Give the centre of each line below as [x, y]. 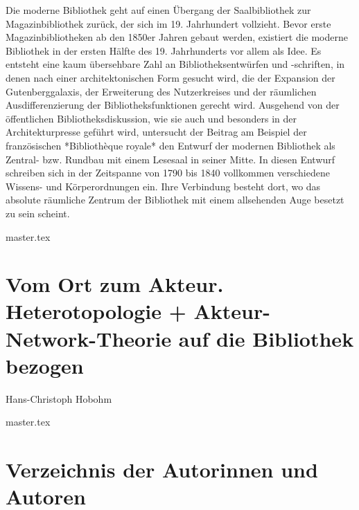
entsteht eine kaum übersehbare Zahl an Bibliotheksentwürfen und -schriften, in [175, 64]
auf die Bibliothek [266, 338]
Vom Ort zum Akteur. [115, 284]
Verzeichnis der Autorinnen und [162, 470]
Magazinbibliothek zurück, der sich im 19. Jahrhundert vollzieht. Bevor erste [168, 23]
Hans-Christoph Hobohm [59, 398]
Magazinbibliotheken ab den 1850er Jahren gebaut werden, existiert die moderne [177, 37]
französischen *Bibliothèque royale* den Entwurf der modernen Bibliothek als [170, 145]
